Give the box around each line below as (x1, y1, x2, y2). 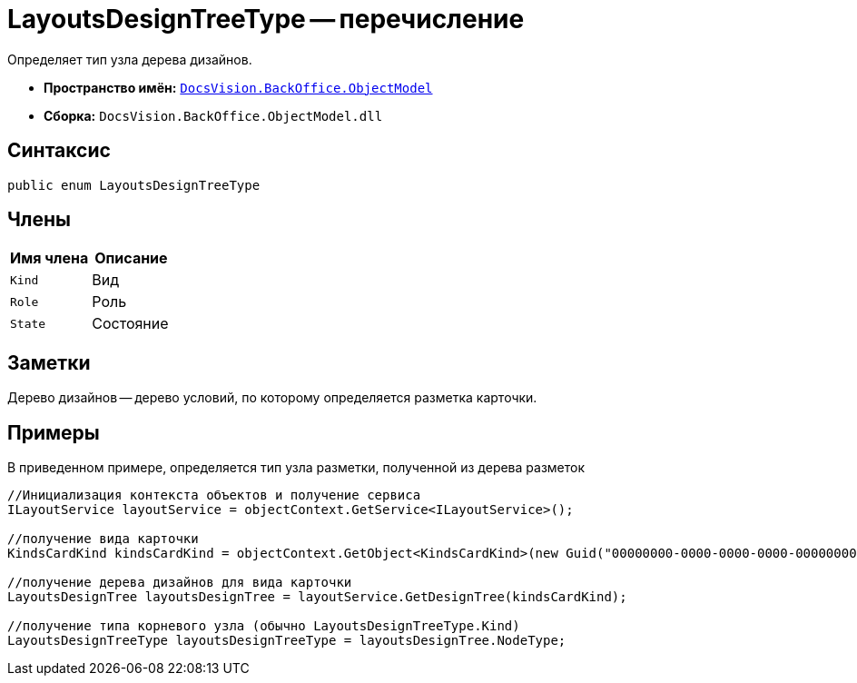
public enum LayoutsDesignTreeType (7, 177, 261, 193)
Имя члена (10, 249, 89, 268)
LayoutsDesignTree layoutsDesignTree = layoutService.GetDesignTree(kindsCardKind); (7, 589, 627, 605)
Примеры (7, 421, 100, 444)
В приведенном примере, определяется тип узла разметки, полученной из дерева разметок (7, 460, 586, 476)
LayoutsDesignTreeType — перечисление (7, 4, 525, 35)
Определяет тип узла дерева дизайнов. (7, 51, 252, 67)
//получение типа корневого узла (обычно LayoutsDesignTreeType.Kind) (7, 619, 520, 634)
